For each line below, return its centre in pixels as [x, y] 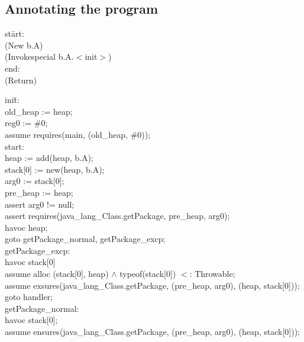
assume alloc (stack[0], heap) [57, 274]
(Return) [21, 80]
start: [14, 146]
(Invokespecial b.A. [39, 57]
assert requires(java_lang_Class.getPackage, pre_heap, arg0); [117, 216]
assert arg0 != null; [40, 204]
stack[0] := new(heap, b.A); [55, 169]
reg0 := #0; [26, 123]
